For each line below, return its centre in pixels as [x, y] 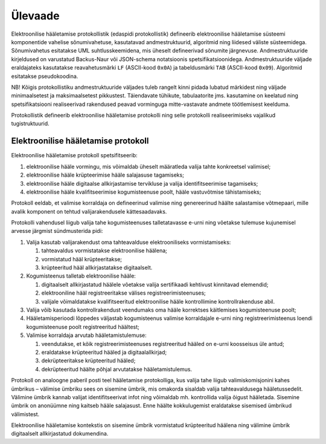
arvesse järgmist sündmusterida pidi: [57, 231]
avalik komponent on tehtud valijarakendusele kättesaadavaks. [89, 211]
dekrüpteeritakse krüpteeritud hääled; [88, 361]
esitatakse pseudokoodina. [45, 76]
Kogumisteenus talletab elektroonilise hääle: [81, 276]
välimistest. [25, 414]
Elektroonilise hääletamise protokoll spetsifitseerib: [75, 155]
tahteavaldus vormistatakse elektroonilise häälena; [104, 250]
